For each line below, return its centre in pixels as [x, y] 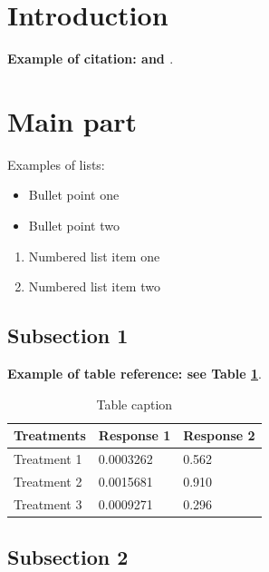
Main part [72, 120]
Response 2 [219, 435]
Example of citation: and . [91, 59]
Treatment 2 [48, 481]
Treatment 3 [48, 503]
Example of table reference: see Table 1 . [134, 374]
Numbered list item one [94, 256]
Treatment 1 [48, 459]
